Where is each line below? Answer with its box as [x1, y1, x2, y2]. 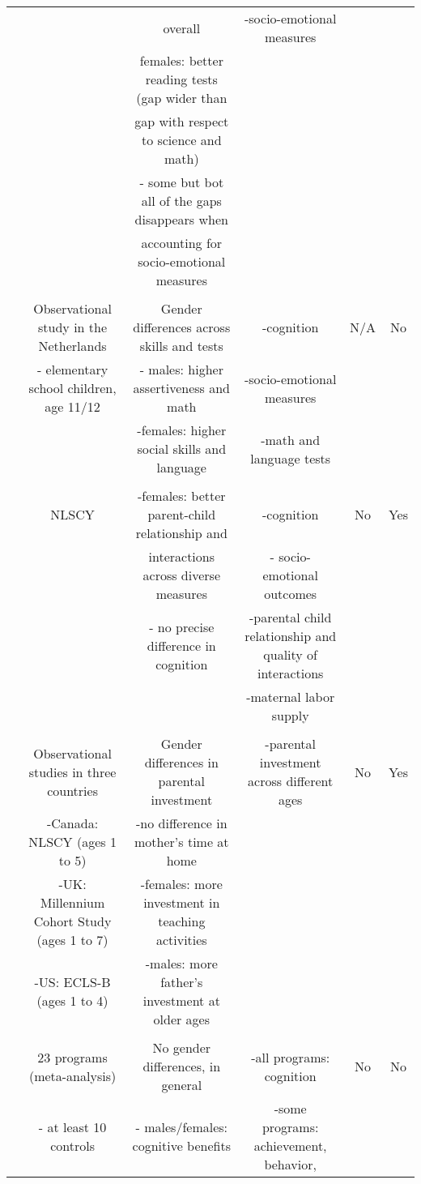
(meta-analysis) [28, 1066, 117, 1085]
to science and [141, 130, 222, 149]
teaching [158, 912, 206, 930]
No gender [152, 1038, 211, 1057]
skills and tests [139, 336, 223, 355]
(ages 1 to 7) [36, 930, 108, 949]
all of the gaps [141, 191, 222, 210]
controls [50, 1136, 95, 1155]
